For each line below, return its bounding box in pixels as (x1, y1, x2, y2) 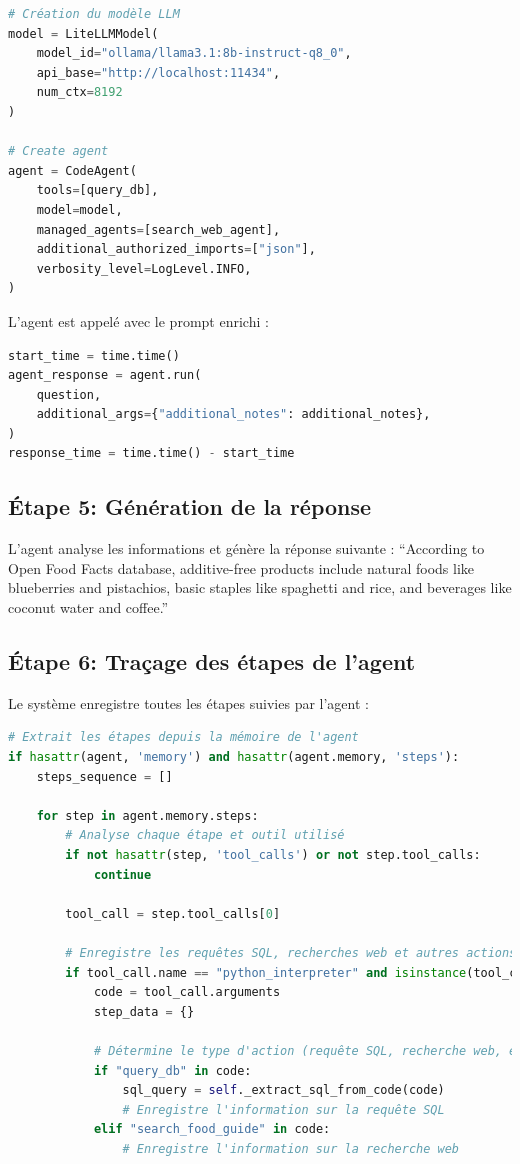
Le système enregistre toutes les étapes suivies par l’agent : (8, 692, 369, 713)
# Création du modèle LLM (8, 7, 180, 21)
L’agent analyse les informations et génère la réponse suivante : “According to (8, 538, 485, 559)
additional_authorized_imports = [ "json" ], (36, 242, 316, 257)
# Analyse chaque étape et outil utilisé (65, 828, 345, 843)
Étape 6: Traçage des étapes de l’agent (8, 646, 416, 677)
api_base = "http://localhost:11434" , (36, 65, 281, 80)
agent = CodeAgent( (8, 163, 137, 178)
